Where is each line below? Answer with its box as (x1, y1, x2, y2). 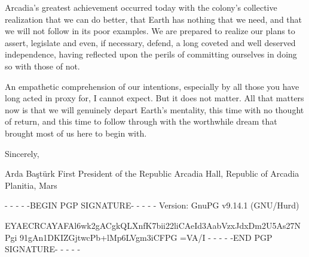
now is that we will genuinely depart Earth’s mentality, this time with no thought (5, 103, 304, 116)
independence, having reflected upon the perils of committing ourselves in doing (5, 48, 297, 61)
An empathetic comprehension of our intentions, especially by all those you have (5, 80, 299, 92)
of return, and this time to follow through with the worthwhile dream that (5, 115, 277, 128)
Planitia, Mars (5, 179, 57, 191)
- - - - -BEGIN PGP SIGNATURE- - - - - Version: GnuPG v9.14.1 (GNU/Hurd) (5, 199, 299, 211)
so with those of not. (5, 59, 80, 72)
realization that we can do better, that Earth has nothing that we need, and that (5, 13, 302, 25)
